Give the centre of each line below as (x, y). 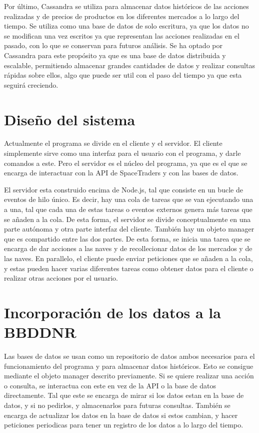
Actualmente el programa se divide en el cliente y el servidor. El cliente (113, 143)
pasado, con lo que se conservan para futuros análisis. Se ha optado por (113, 45)
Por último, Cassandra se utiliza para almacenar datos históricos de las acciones (126, 6)
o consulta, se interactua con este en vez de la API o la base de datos (110, 385)
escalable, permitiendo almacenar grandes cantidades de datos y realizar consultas (129, 65)
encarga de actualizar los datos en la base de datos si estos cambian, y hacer (121, 415)
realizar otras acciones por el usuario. (61, 278)
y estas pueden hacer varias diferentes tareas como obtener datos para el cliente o (129, 268)
